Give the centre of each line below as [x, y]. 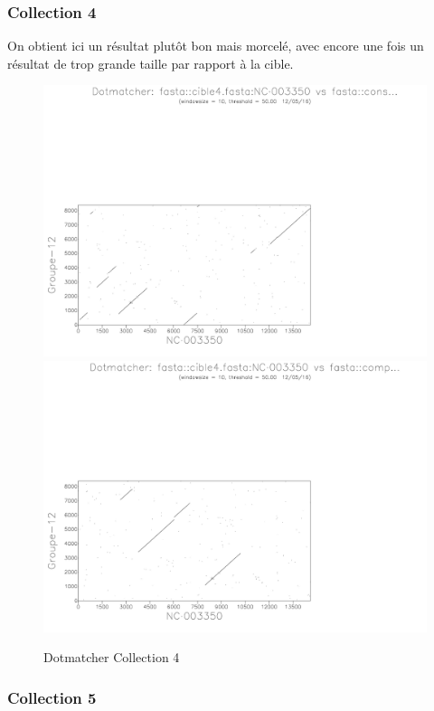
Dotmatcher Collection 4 [112, 657]
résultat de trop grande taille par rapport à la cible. [151, 63]
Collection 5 [52, 697]
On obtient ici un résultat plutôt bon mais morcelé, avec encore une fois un [216, 46]
